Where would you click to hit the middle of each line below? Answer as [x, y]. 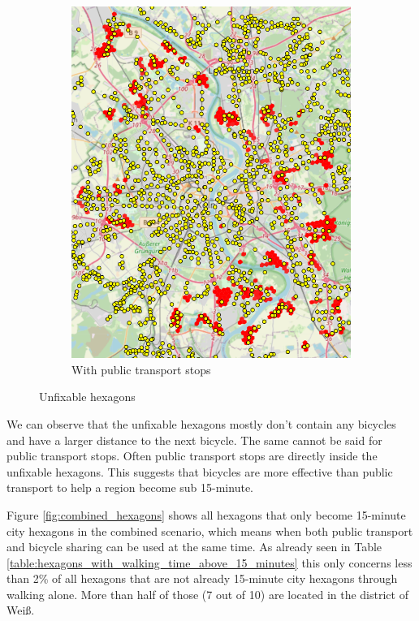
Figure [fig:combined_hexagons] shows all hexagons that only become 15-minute [206, 514]
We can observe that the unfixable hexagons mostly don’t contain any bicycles [201, 423]
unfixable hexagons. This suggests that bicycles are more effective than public [200, 471]
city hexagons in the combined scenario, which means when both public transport [210, 530]
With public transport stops [141, 369]
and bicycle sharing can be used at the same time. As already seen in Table [194, 547]
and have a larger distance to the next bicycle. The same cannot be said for [194, 440]
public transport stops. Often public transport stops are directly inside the [192, 456]
